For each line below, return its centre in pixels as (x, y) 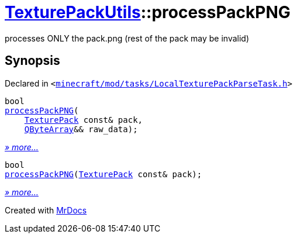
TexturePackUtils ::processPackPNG (148, 12)
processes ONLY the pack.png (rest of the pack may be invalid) (127, 38)
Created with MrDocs (46, 210)
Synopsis (32, 61)
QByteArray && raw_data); (81, 129)
